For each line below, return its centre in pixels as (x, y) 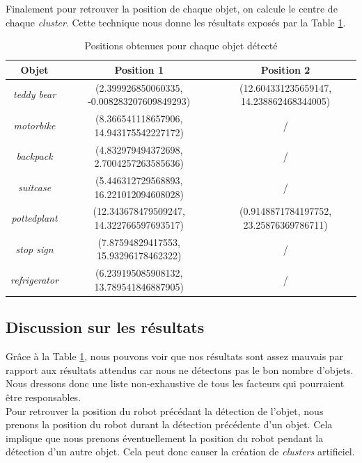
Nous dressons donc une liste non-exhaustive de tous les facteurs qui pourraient (175, 383)
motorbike (34, 125)
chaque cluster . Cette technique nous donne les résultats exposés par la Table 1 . (176, 22)
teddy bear (35, 94)
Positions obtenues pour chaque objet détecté (181, 46)
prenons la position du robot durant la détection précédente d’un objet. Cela (169, 424)
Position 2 (285, 69)
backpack (34, 156)
